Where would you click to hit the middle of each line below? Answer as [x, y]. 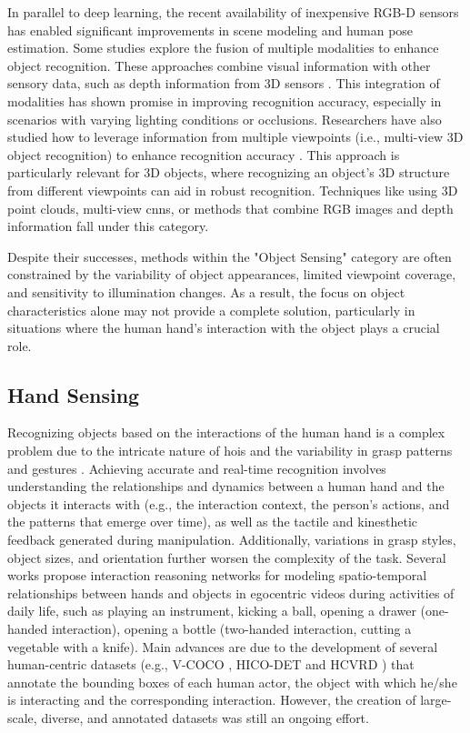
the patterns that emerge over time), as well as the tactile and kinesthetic [213, 522]
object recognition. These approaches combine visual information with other [219, 65]
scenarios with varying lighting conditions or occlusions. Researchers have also [225, 119]
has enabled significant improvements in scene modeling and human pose [210, 30]
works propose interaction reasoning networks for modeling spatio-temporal [217, 575]
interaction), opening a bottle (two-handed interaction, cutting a [232, 629]
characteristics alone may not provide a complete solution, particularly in [211, 310]
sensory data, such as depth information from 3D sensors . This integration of [224, 83]
